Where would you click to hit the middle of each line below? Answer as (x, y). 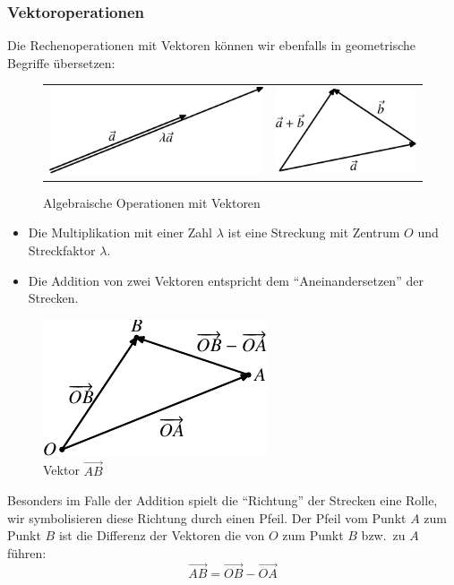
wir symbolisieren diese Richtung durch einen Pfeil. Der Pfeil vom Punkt (207, 517)
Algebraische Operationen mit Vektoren (152, 202)
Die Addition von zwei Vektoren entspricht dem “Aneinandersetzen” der (226, 280)
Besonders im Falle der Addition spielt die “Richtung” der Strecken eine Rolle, (223, 500)
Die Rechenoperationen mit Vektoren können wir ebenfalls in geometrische (212, 45)
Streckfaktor (62, 250)
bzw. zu (383, 535)
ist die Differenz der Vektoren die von (162, 535)
